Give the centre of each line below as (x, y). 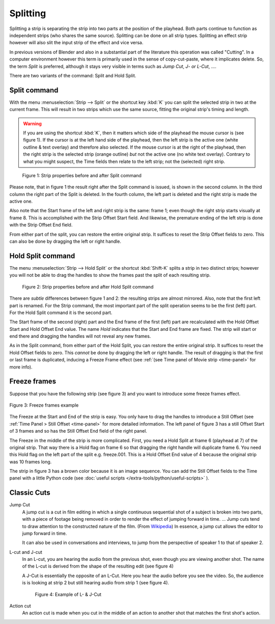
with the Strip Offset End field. (41, 225)
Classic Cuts (30, 493)
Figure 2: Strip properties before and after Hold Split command (88, 287)
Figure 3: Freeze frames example (44, 405)
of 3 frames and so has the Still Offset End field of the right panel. (78, 431)
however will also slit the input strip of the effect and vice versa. (76, 43)
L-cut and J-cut (26, 552)
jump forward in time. (45, 533)
